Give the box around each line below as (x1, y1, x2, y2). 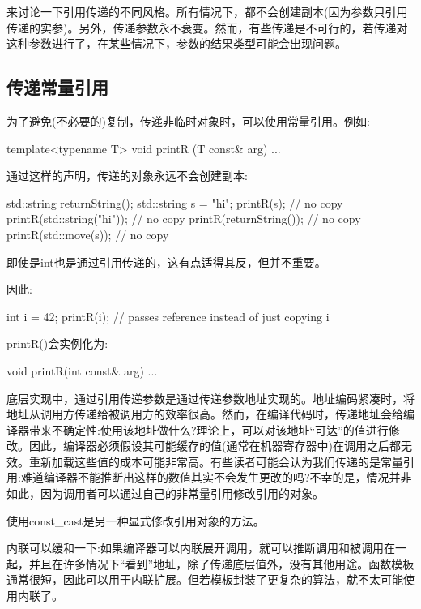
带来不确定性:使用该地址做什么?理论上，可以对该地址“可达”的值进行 (28, 421, 389, 438)
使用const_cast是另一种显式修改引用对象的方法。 (6, 512, 265, 529)
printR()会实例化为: (6, 335, 108, 352)
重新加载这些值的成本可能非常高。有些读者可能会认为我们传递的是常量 (28, 452, 403, 470)
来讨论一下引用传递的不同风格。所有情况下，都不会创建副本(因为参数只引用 (6, 3, 408, 19)
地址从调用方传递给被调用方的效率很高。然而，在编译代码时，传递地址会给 (6, 405, 403, 422)
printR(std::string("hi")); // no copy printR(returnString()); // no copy (6, 210, 361, 227)
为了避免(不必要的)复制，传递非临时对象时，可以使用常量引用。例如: (6, 112, 370, 129)
